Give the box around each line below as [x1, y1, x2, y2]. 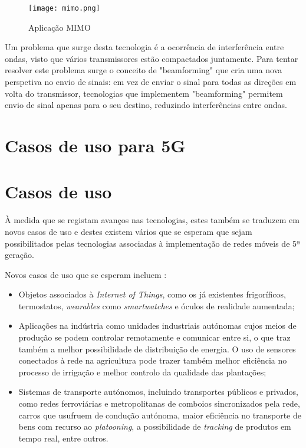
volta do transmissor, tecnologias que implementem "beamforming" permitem [5, 87, 283, 99]
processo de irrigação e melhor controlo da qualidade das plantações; [18, 365, 266, 378]
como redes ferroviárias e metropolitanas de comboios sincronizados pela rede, [18, 397, 300, 410]
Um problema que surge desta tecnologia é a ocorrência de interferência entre [5, 41, 284, 53]
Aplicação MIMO [28, 21, 91, 33]
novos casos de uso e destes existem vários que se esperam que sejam [5, 225, 252, 237]
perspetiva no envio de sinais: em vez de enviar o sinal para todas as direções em [5, 76, 297, 88]
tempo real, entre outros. [18, 431, 108, 444]
